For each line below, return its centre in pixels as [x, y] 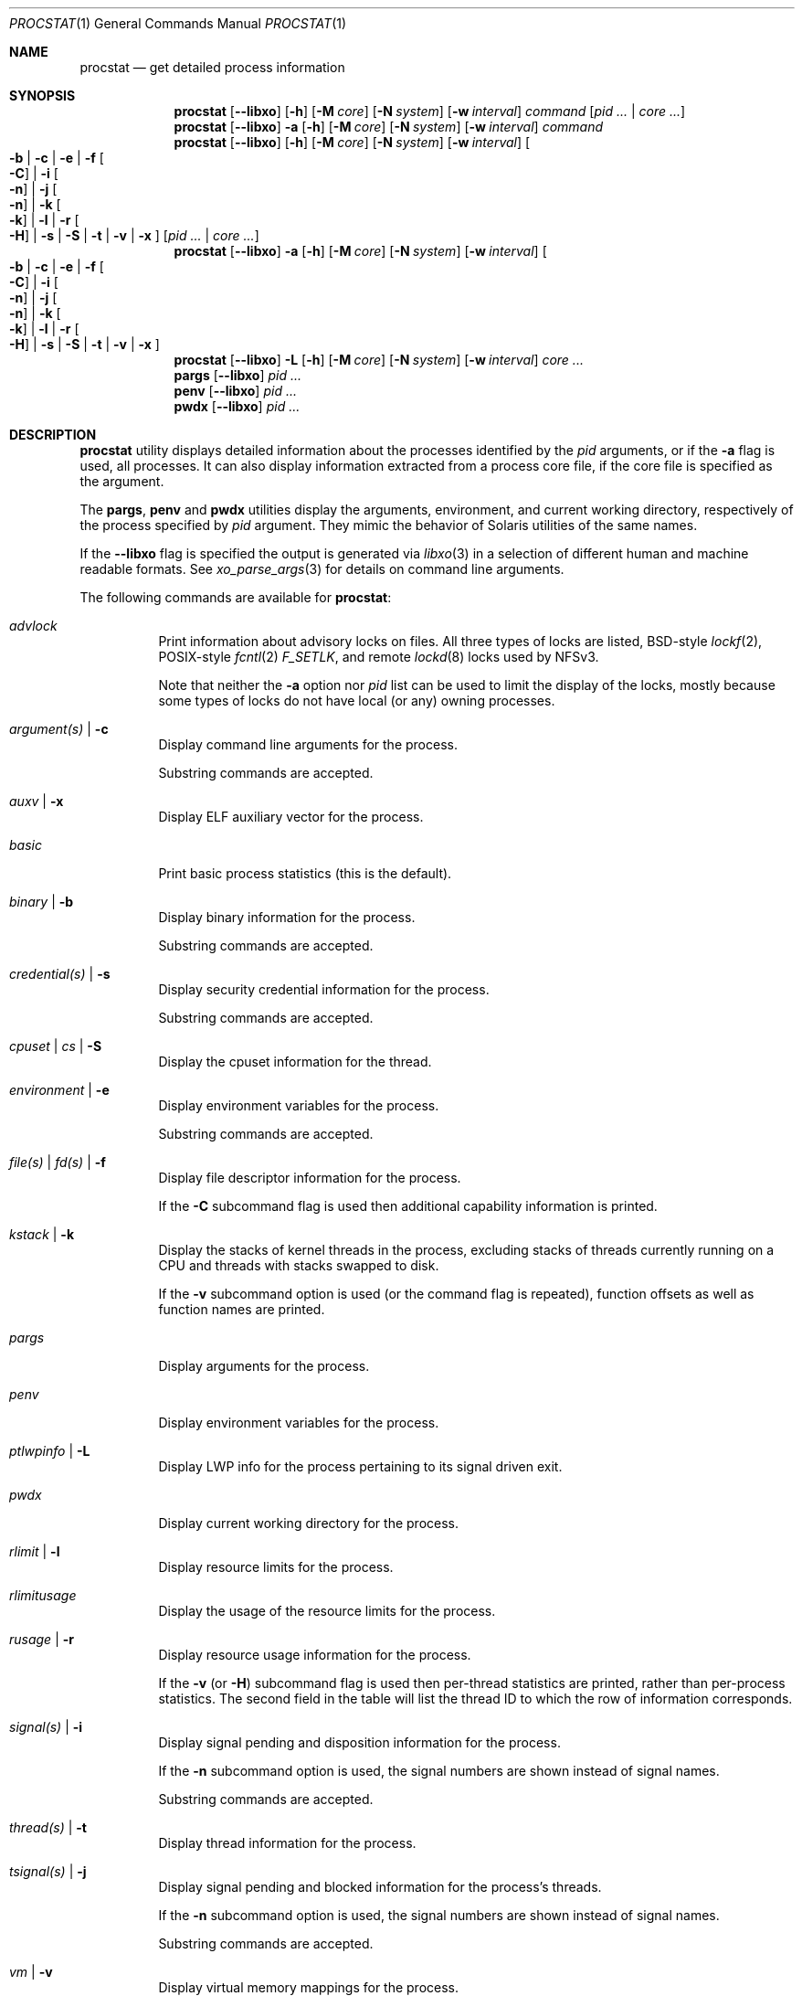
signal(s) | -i [46, 1727]
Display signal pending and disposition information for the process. [359, 1742]
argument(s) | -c [59, 729]
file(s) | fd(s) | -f [58, 1162]
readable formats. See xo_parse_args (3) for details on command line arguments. [322, 569]
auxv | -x [37, 801]
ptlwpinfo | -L [50, 1451]
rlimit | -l [35, 1551]
